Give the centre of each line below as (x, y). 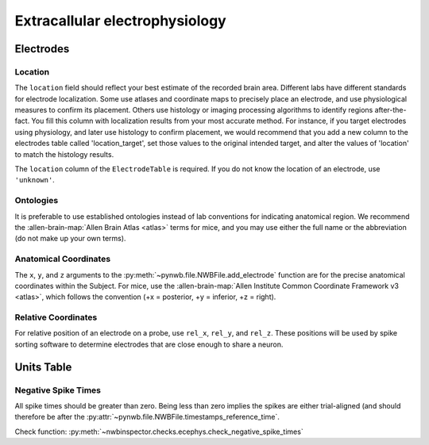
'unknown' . (35, 180)
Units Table (43, 367)
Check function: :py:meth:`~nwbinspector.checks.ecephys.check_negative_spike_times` (159, 432)
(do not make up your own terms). (70, 239)
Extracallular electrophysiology (120, 21)
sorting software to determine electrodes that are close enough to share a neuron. (149, 344)
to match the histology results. (64, 154)
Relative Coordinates (56, 317)
